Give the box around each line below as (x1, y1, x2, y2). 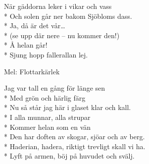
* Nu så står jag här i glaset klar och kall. (4, 102, 131, 112)
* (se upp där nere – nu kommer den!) (4, 30, 120, 40)
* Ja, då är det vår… (4, 20, 65, 31)
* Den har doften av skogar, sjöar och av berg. (4, 131, 145, 142)
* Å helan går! (4, 40, 48, 50)
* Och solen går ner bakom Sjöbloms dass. (4, 10, 132, 21)
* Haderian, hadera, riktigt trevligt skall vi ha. (4, 141, 146, 151)
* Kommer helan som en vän (4, 121, 91, 132)
